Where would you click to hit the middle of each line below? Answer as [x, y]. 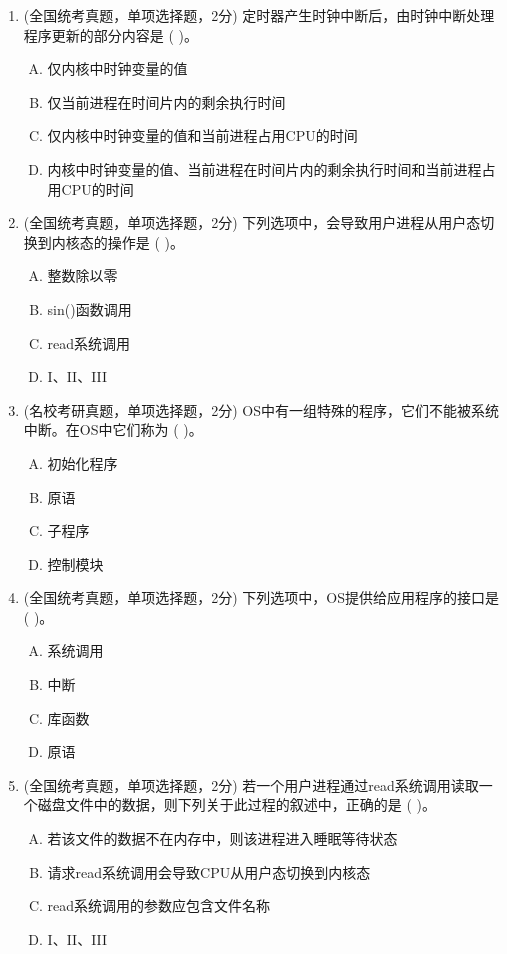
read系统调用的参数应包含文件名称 [159, 905]
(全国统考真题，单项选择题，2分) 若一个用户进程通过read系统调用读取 [251, 784]
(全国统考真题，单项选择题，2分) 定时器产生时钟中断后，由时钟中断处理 [259, 15]
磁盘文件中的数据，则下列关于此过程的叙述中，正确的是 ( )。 [237, 804]
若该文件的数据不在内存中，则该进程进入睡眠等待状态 [222, 838]
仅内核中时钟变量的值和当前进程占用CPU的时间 [202, 135]
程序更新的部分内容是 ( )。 [111, 34]
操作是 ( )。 [146, 241]
